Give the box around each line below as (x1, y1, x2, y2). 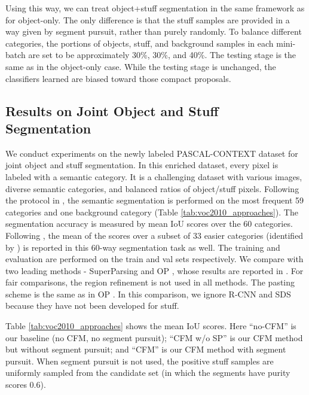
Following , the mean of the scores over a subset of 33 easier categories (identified (5, 229, 304, 241)
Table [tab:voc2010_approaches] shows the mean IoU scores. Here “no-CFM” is (5, 320, 296, 332)
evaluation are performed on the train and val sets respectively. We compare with (5, 253, 304, 265)
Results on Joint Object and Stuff (5, 101, 219, 120)
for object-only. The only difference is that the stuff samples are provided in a (5, 13, 290, 26)
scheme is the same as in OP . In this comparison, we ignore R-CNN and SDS (5, 287, 291, 300)
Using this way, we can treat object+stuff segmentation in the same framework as (5, 2, 305, 14)
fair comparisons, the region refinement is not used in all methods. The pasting (5, 276, 295, 288)
